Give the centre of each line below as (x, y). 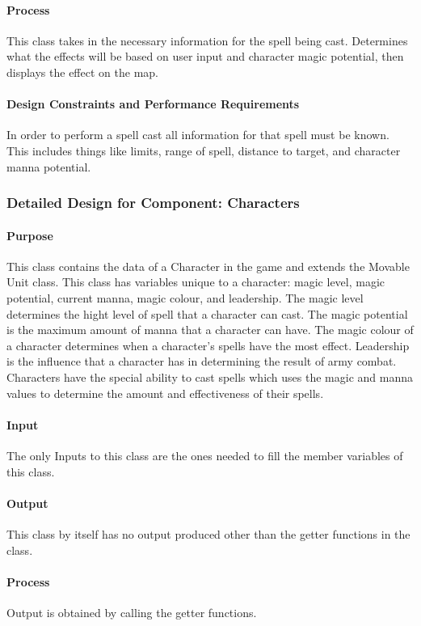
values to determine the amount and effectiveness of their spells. (165, 393)
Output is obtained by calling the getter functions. (132, 612)
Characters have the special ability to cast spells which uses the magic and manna (210, 376)
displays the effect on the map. (82, 72)
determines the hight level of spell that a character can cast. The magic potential (207, 313)
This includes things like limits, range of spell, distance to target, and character (204, 150)
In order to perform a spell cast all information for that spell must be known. (198, 135)
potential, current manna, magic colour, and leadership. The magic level (185, 297)
